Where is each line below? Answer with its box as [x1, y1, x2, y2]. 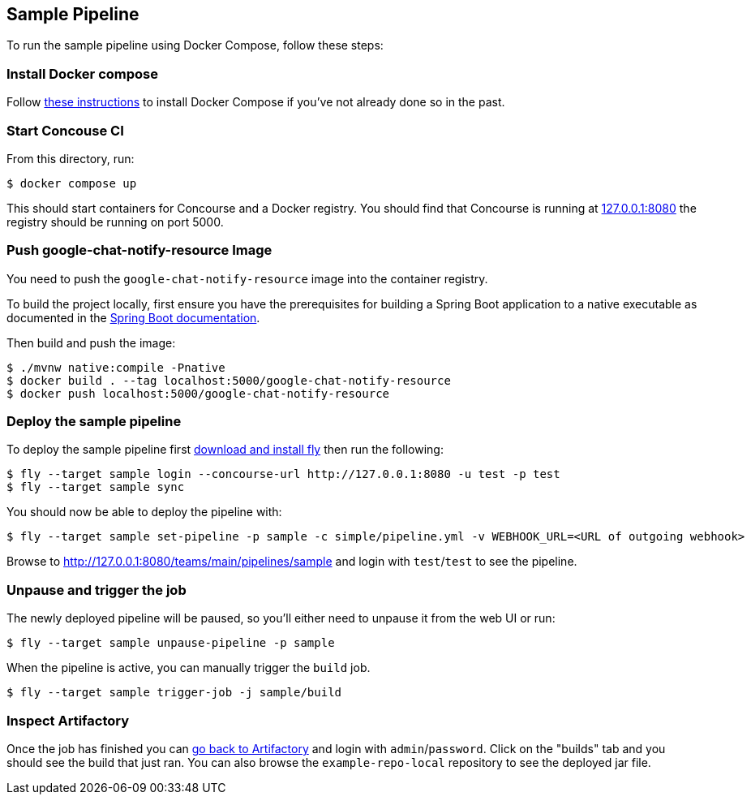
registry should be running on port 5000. [6, 214, 224, 229]
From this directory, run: [6, 151, 135, 166]
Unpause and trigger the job [6, 581, 187, 598]
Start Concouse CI [6, 122, 124, 139]
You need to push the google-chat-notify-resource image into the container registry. [6, 271, 488, 286]
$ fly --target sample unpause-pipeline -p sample [6, 636, 335, 650]
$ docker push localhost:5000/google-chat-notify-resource [6, 386, 390, 400]
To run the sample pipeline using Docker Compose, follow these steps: [6, 38, 384, 53]
